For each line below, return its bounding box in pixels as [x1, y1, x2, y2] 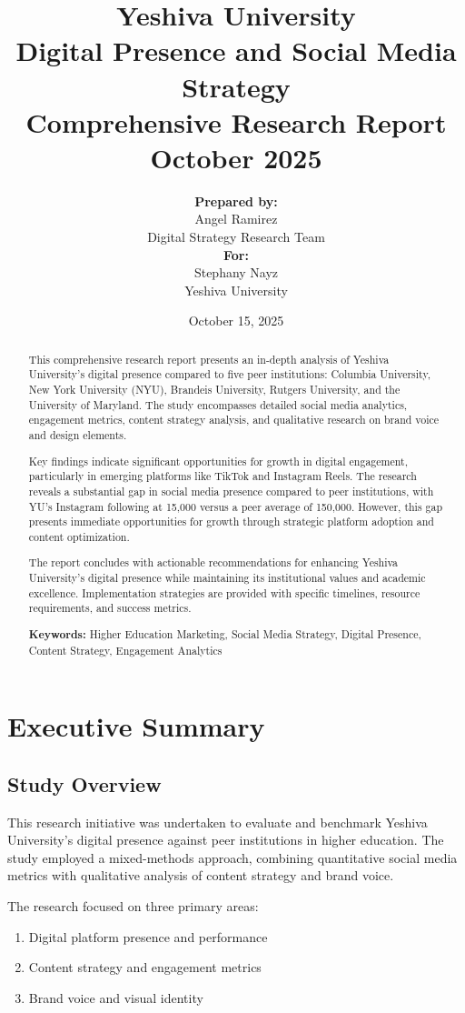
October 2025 [150, 138, 322, 176]
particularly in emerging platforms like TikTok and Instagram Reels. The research [28, 468, 417, 484]
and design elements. [28, 427, 127, 443]
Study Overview [7, 769, 162, 797]
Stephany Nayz [193, 263, 279, 282]
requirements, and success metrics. [28, 600, 192, 616]
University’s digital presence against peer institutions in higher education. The [7, 830, 444, 849]
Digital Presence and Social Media [15, 32, 457, 69]
